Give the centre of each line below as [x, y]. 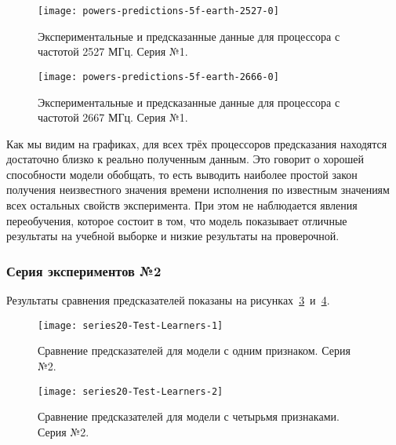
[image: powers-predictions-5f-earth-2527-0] [158, 11]
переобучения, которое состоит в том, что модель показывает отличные [177, 220]
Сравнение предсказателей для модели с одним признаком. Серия [194, 350]
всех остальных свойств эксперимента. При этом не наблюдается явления [182, 205]
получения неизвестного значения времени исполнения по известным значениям [198, 190]
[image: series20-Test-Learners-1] [131, 325]
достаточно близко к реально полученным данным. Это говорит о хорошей [185, 159]
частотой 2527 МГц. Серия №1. [113, 51]
